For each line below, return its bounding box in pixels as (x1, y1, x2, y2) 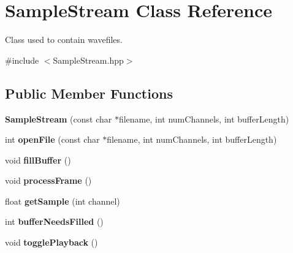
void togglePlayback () (5, 236, 98, 249)
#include (5, 53, 39, 66)
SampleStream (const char (5, 112, 112, 125)
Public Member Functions (5, 83, 173, 102)
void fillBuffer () (5, 153, 71, 166)
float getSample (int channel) (5, 194, 120, 207)
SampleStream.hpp (53, 53, 124, 66)
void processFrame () (5, 174, 92, 187)
